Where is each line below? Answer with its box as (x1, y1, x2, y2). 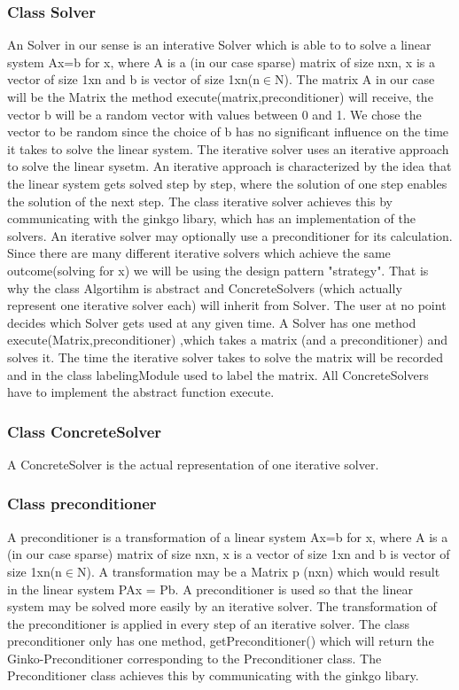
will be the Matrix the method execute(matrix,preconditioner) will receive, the (7, 88, 433, 105)
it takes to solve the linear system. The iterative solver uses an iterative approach (7, 139, 449, 158)
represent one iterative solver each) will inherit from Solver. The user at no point (7, 296, 447, 314)
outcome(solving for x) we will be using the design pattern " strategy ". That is (7, 260, 429, 279)
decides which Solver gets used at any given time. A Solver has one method (7, 313, 416, 331)
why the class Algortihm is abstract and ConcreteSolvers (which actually (7, 278, 402, 297)
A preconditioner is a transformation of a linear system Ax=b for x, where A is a (7, 527, 448, 546)
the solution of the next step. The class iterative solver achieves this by (7, 191, 393, 210)
